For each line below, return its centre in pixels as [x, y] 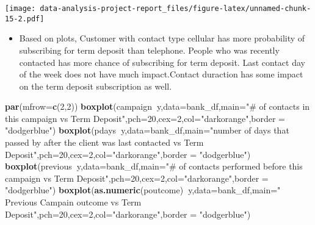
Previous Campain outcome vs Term [73, 202]
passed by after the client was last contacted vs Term [104, 142]
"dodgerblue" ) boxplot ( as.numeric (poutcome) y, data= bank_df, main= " [143, 190]
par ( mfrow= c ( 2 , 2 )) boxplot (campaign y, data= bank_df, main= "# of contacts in [157, 106]
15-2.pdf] [25, 19]
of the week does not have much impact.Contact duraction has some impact [161, 74]
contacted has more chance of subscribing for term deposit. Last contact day [162, 62]
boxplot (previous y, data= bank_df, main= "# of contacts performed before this [154, 166]
